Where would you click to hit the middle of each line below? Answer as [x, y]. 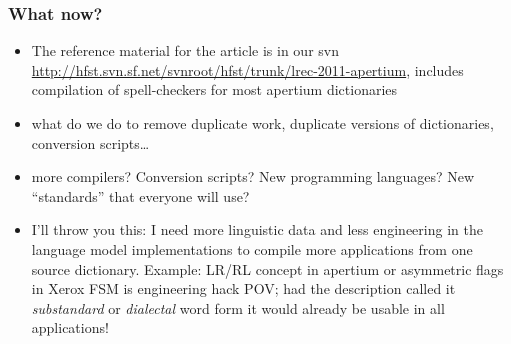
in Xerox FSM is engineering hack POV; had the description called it [243, 288]
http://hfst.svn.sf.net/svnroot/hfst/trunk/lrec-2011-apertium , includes [247, 69]
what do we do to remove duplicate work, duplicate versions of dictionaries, [262, 123]
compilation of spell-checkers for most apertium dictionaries [214, 89]
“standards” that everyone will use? [140, 195]
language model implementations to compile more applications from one [252, 248]
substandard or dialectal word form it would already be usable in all [238, 307]
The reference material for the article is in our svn [185, 50]
